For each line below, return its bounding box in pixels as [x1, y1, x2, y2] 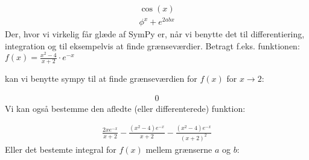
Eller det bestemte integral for [5, 143, 116, 155]
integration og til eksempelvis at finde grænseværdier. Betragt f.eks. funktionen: [5, 39, 300, 52]
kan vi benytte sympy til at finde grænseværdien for [5, 72, 197, 85]
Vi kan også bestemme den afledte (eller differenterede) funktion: [5, 102, 246, 114]
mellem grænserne [145, 143, 212, 155]
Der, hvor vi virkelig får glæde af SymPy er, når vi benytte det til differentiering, [5, 28, 305, 40]
